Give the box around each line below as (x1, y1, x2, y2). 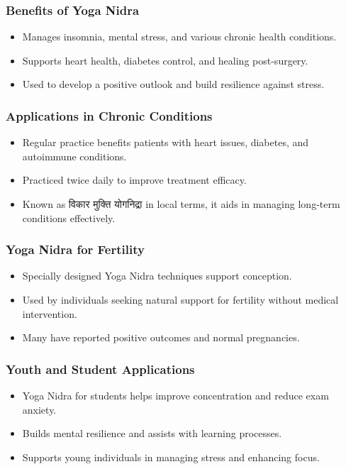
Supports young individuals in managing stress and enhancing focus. (22, 449, 320, 464)
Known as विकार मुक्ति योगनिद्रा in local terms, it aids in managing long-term (22, 197, 340, 211)
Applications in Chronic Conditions (6, 106, 213, 124)
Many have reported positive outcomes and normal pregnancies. (22, 330, 300, 345)
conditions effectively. (22, 210, 116, 225)
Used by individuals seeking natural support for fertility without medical (22, 292, 339, 307)
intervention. (22, 306, 77, 321)
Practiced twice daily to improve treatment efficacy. (22, 172, 247, 187)
